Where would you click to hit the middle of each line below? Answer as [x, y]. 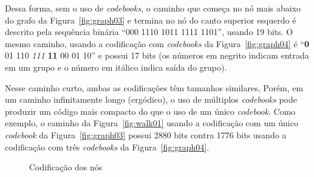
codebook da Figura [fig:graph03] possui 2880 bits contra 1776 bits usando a [146, 134]
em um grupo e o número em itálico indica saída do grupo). [116, 67]
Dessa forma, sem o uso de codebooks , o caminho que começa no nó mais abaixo [153, 8]
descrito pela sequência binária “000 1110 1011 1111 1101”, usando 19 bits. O [149, 32]
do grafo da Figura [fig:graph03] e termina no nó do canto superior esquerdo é [151, 20]
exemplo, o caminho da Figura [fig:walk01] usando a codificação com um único [152, 123]
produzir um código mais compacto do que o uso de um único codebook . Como [150, 111]
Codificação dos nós [66, 167]
